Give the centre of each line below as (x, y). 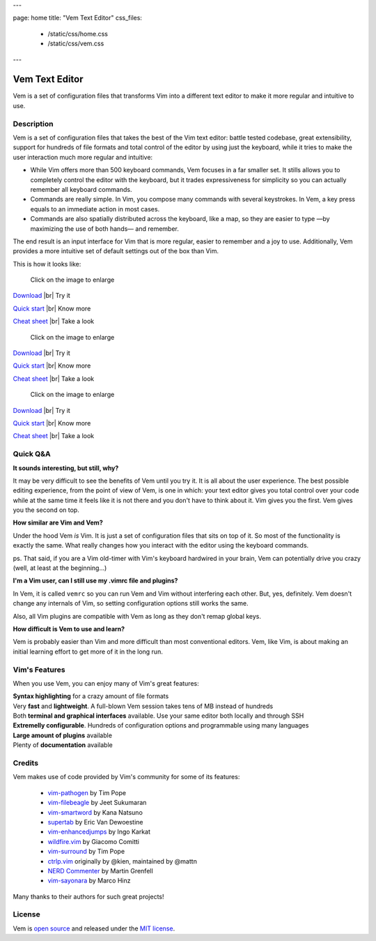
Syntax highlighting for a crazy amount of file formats (91, 696)
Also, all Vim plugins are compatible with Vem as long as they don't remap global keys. (137, 616)
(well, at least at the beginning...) (60, 568)
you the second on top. (46, 510)
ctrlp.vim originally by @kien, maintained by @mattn (123, 861)
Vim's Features (39, 670)
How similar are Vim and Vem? (58, 522)
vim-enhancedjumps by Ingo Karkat (99, 832)
